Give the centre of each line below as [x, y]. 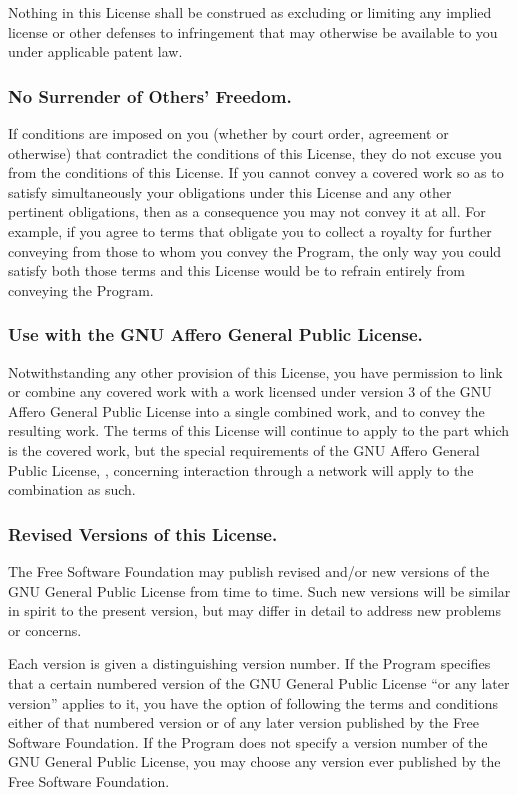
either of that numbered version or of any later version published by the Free [243, 722]
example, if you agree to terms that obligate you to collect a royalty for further [250, 230]
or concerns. [45, 629]
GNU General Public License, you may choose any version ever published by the [254, 761]
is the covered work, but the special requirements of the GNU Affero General [244, 449]
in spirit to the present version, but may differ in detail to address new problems [255, 610]
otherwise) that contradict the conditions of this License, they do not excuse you [255, 152]
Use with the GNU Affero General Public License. [215, 334]
